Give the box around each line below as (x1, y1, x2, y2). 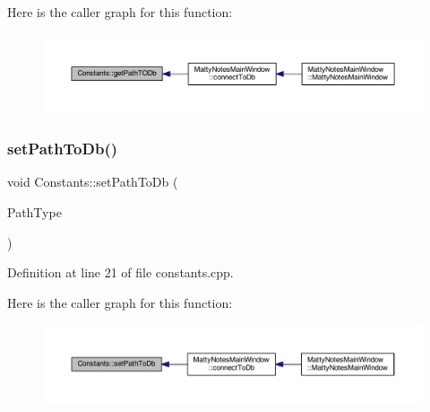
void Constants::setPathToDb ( (7, 172, 178, 191)
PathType (7, 203, 62, 222)
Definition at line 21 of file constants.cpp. (7, 263, 234, 282)
